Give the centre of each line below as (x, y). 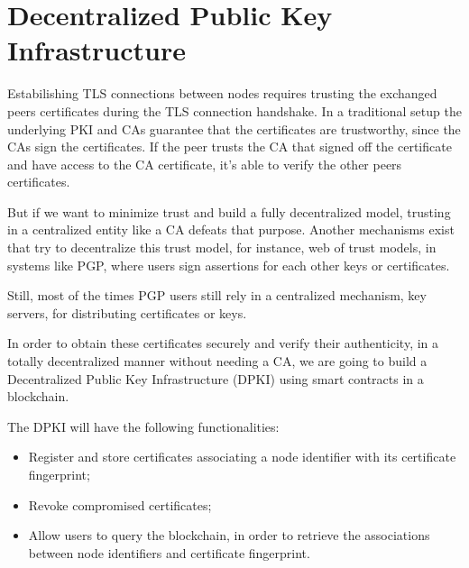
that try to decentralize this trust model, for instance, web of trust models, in (222, 247)
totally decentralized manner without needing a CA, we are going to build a (217, 361)
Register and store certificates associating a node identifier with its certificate (242, 457)
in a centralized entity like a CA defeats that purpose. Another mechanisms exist (231, 229)
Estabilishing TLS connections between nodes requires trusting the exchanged (222, 93)
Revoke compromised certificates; (120, 504)
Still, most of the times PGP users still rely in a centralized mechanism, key (217, 295)
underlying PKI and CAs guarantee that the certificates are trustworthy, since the (234, 128)
